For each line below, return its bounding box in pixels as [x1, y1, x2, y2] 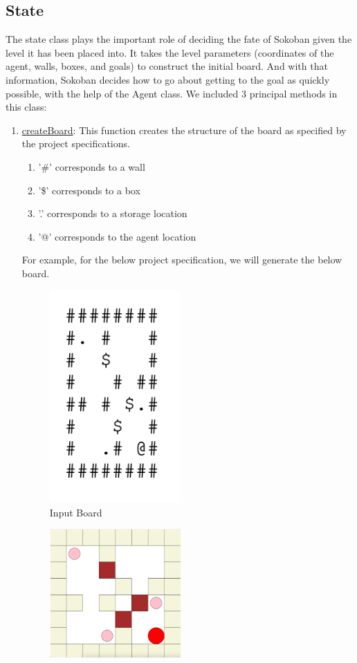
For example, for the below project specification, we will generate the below [21, 252, 342, 267]
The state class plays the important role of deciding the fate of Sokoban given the [6, 32, 352, 46]
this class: [6, 100, 47, 114]
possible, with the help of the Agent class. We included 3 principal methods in [6, 86, 338, 100]
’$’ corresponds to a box [38, 183, 140, 197]
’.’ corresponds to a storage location [38, 206, 187, 221]
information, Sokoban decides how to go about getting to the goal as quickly [6, 72, 330, 86]
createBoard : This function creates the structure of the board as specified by [21, 122, 347, 137]
